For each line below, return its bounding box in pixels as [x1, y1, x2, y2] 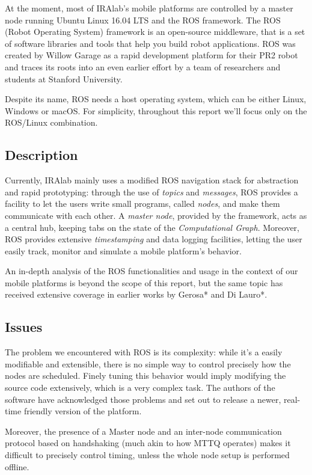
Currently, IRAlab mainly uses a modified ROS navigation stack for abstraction [5, 174, 299, 186]
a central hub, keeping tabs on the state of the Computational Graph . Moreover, [5, 221, 299, 233]
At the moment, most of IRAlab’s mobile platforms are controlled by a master [5, 2, 293, 14]
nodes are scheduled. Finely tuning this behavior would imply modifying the [5, 369, 286, 382]
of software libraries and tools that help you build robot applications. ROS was [5, 37, 296, 49]
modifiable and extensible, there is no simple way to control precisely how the [5, 357, 291, 370]
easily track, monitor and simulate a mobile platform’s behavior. [5, 244, 242, 257]
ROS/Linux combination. [5, 116, 98, 129]
